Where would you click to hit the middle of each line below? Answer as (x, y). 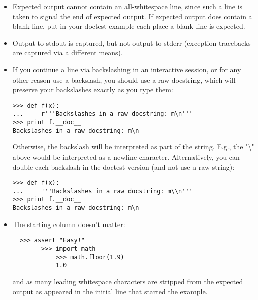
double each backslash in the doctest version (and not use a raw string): (123, 166)
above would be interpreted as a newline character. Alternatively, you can (126, 156)
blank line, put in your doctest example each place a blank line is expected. (129, 26)
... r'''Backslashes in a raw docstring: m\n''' (103, 114)
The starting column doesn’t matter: (69, 224)
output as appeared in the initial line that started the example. (110, 291)
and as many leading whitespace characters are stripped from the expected (128, 281)
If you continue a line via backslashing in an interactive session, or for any (127, 69)
